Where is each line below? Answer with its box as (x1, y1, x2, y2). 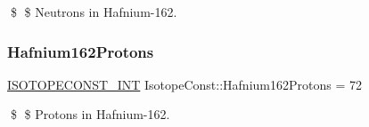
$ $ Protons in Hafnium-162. (10, 105, 170, 123)
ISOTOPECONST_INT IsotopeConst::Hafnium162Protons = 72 (7, 75, 362, 93)
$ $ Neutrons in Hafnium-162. (10, 3, 177, 20)
